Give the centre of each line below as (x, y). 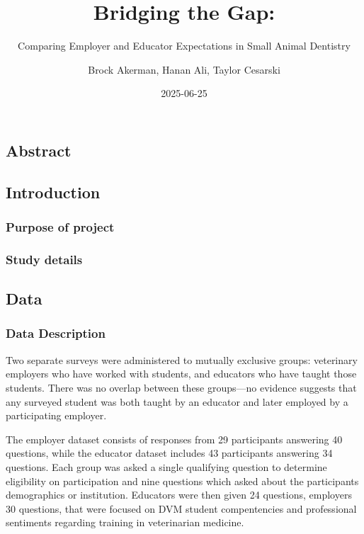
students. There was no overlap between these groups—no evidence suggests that (181, 387)
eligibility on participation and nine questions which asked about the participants (182, 481)
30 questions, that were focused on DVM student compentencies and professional (181, 508)
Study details (44, 259)
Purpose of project (60, 227)
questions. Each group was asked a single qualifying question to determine (166, 466)
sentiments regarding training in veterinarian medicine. (125, 522)
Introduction (53, 192)
